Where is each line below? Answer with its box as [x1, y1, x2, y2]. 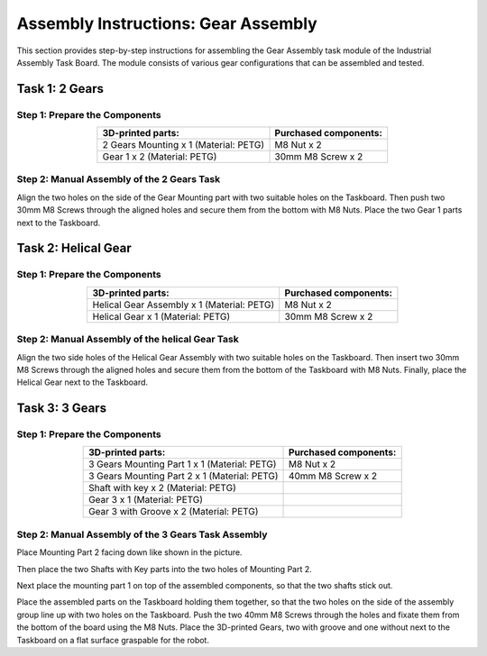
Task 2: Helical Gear [16, 241, 133, 256]
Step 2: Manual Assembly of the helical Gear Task [16, 333, 239, 346]
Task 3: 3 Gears [16, 401, 107, 416]
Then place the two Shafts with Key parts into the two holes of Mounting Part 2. [16, 563, 313, 574]
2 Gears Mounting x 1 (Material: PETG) [102, 139, 265, 151]
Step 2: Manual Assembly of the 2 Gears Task [16, 173, 221, 186]
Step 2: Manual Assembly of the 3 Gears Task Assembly [16, 528, 268, 541]
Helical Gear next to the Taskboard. [16, 377, 149, 387]
